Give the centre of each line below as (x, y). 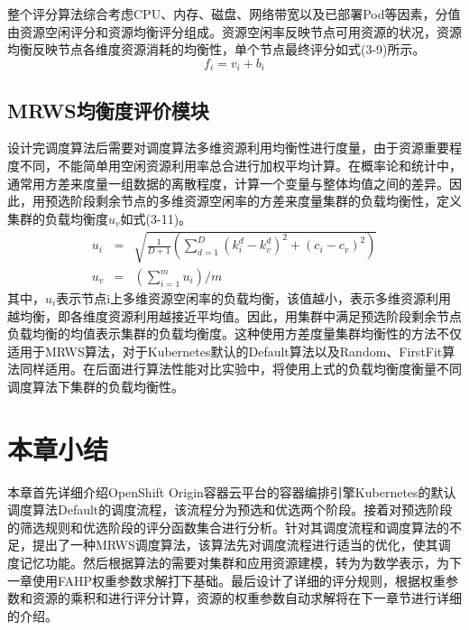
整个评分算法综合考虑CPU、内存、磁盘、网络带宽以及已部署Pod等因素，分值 (234, 14)
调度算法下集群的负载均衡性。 (96, 386)
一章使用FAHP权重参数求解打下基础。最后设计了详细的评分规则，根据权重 (227, 580)
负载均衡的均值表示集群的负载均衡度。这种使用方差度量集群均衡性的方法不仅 (234, 334)
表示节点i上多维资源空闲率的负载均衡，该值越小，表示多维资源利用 (254, 298)
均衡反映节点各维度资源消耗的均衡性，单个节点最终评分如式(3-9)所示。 (216, 49)
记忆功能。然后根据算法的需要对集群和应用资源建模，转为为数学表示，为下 (240, 563)
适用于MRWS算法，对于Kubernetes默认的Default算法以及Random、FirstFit (225, 351)
